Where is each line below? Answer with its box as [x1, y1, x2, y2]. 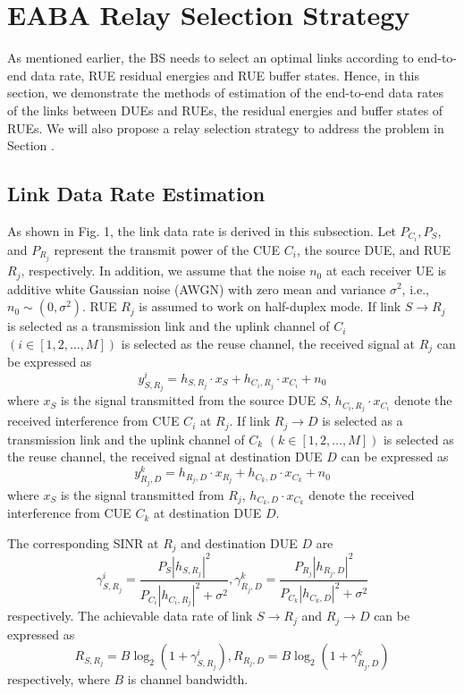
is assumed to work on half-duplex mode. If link [139, 297, 401, 316]
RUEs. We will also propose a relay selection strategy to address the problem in [7, 118, 444, 137]
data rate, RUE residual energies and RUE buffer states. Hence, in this [30, 65, 419, 84]
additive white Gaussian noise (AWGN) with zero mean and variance [7, 279, 386, 298]
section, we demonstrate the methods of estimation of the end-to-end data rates [7, 83, 444, 102]
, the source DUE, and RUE [296, 240, 451, 258]
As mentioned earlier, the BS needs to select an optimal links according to [7, 48, 414, 67]
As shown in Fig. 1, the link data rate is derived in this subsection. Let [7, 221, 396, 240]
